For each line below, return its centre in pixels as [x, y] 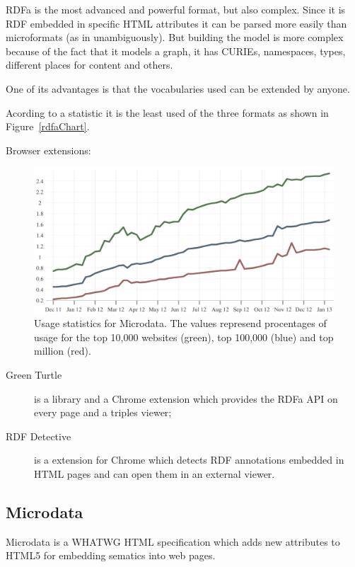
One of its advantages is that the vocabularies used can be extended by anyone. [178, 88]
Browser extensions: [48, 150]
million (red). [63, 351]
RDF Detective [39, 436]
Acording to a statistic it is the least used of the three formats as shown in [167, 112]
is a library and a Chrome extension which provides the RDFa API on [186, 398]
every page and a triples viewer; [103, 412]
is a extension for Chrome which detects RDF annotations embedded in [189, 460]
